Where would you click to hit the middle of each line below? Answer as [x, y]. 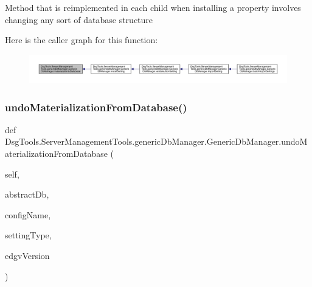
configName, [28, 214]
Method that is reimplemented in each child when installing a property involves [153, 7]
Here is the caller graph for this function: [81, 40]
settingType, [28, 235]
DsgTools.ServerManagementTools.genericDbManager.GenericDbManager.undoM [156, 141]
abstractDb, [27, 194]
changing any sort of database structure [79, 19]
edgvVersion [27, 255]
